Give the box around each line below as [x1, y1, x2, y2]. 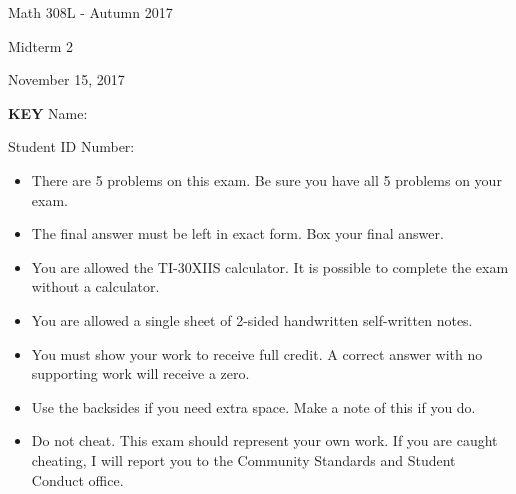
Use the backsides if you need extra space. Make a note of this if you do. [31, 396, 476, 417]
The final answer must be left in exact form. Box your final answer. [31, 223, 444, 244]
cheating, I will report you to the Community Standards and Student [31, 449, 456, 470]
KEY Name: [8, 102, 88, 123]
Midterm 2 [8, 35, 73, 56]
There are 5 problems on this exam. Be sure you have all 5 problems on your [31, 169, 502, 190]
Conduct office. [31, 469, 124, 490]
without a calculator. [31, 276, 160, 297]
